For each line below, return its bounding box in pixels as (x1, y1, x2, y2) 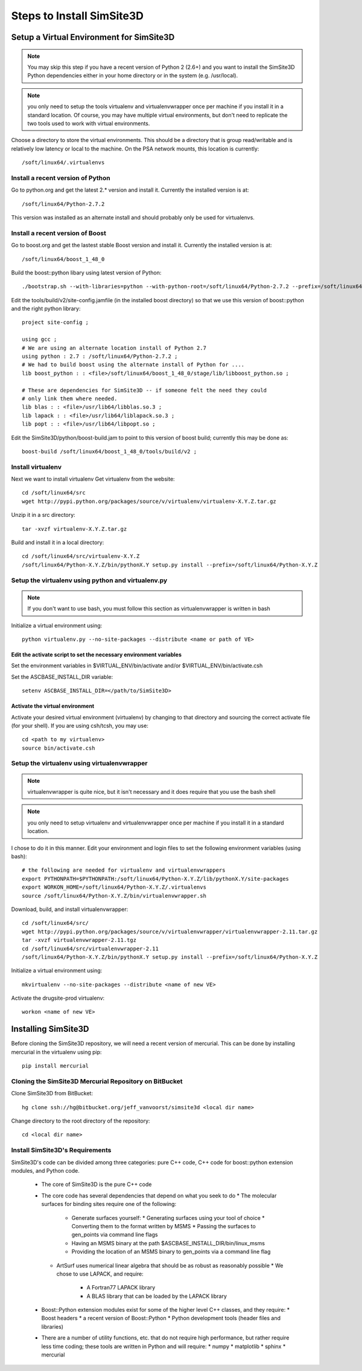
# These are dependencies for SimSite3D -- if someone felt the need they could (22, 387, 267, 394)
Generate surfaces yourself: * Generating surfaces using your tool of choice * (71, 1214, 265, 1221)
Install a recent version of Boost (11, 228, 107, 237)
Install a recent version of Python (11, 173, 111, 182)
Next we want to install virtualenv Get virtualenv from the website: (11, 475, 175, 483)
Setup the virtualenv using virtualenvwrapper (11, 759, 148, 768)
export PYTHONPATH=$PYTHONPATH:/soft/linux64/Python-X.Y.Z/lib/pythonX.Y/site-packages (22, 875, 290, 882)
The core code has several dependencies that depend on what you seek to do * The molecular (41, 1191, 277, 1199)
